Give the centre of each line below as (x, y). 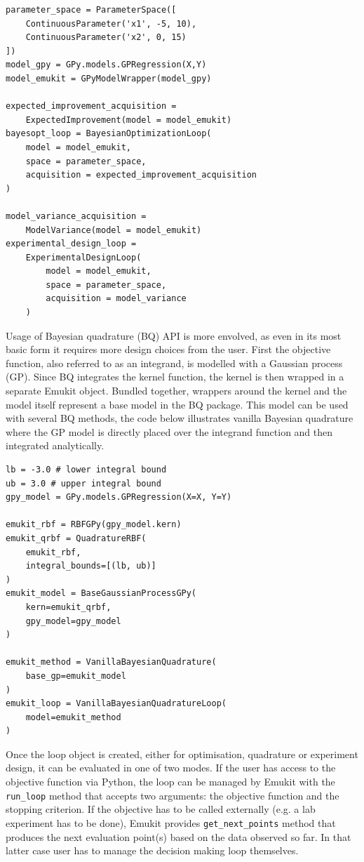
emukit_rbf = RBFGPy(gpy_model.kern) (94, 525)
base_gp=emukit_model (76, 676)
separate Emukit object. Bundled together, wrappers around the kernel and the (176, 391)
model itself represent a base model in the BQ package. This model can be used (177, 404)
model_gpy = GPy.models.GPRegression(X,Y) (106, 65)
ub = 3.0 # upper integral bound (83, 483)
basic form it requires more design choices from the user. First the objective (168, 349)
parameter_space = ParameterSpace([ (91, 10)
